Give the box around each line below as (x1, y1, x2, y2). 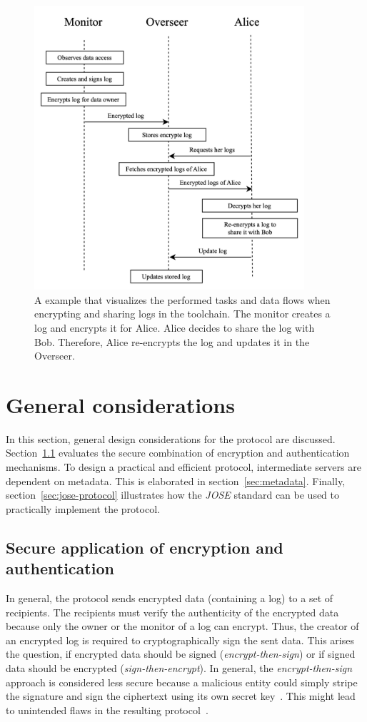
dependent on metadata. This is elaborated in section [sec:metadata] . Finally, (6, 473, 346, 488)
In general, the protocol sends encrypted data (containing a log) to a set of (6, 591, 333, 605)
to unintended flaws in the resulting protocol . (6, 702, 208, 717)
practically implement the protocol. (6, 501, 160, 516)
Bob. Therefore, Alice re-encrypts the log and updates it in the (34, 334, 310, 349)
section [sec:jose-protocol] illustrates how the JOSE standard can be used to (6, 487, 339, 502)
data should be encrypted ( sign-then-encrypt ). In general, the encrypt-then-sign (6, 660, 353, 675)
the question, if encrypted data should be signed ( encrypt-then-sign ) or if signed (6, 646, 356, 661)
